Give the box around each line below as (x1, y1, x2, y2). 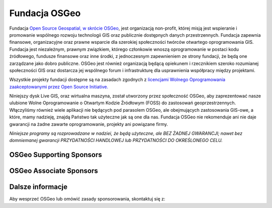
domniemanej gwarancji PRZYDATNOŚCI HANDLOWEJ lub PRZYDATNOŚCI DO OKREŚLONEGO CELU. (9, 137, 223, 144)
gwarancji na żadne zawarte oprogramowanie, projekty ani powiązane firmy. (9, 121, 168, 127)
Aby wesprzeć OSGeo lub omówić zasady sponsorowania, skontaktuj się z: (9, 196, 166, 202)
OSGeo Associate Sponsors (9, 167, 98, 175)
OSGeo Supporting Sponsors (9, 151, 102, 159)
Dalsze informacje (9, 183, 68, 191)
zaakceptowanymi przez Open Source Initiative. (9, 84, 108, 90)
